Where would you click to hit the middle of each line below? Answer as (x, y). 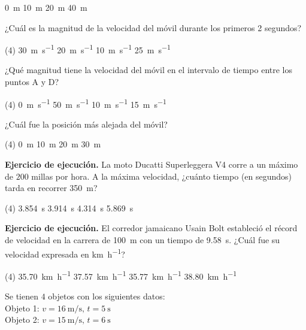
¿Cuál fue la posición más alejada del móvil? (86, 124)
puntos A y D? (32, 82)
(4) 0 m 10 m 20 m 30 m (53, 144)
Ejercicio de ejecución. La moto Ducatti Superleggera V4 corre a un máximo (152, 164)
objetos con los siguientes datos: (107, 296)
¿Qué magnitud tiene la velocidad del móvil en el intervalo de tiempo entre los (149, 70)
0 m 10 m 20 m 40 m (46, 7)
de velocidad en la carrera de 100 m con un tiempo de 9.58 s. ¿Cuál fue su (143, 240)
